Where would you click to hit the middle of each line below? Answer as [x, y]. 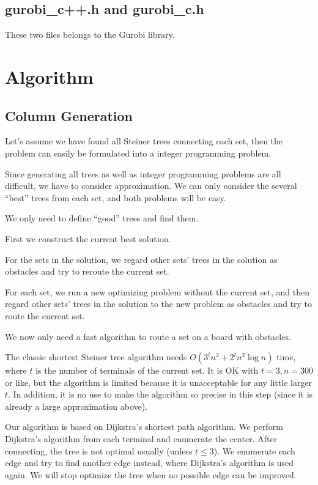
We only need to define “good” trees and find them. [102, 218]
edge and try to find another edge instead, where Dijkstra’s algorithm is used [150, 463]
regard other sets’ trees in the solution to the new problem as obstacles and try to [159, 304]
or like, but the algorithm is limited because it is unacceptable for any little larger [159, 382]
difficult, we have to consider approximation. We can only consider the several [151, 186]
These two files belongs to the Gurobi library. [90, 35]
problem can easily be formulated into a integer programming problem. [138, 153]
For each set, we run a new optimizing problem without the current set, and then [157, 291]
